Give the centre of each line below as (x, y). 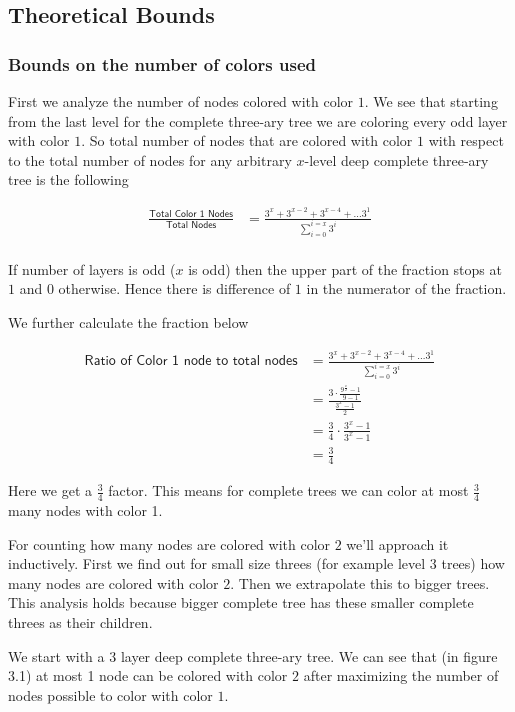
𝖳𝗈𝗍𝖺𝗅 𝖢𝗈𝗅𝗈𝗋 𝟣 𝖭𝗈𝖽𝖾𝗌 (191, 214)
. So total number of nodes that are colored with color (247, 140)
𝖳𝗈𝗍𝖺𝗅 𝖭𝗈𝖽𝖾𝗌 (191, 224)
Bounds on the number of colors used (162, 63)
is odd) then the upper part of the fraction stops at (345, 268)
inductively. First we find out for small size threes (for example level (217, 563)
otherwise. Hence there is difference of (174, 288)
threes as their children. (80, 621)
